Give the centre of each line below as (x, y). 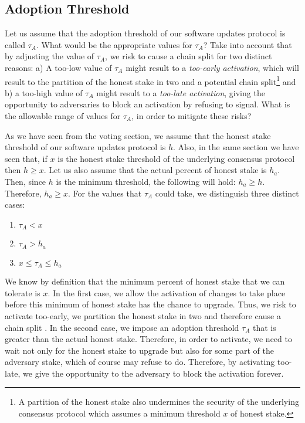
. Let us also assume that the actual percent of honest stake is (155, 170)
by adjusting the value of (50, 56)
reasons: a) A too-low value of (58, 67)
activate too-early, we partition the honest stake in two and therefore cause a (143, 315)
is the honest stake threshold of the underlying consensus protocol (176, 158)
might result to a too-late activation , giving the (181, 92)
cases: (15, 204)
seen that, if (26, 158)
